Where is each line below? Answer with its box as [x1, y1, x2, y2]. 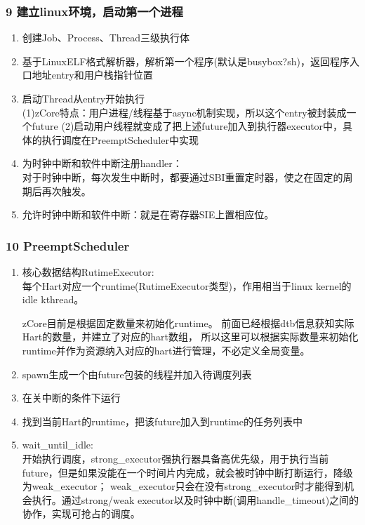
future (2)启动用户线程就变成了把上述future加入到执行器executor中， [32, 119, 343, 133]
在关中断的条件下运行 [22, 390, 121, 405]
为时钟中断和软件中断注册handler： [22, 156, 182, 171]
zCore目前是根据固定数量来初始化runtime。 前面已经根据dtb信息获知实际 [22, 315, 354, 330]
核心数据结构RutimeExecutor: [22, 264, 154, 279]
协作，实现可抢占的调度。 [22, 506, 140, 521]
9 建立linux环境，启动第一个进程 [6, 2, 183, 20]
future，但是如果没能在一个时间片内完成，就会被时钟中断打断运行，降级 [22, 465, 353, 479]
